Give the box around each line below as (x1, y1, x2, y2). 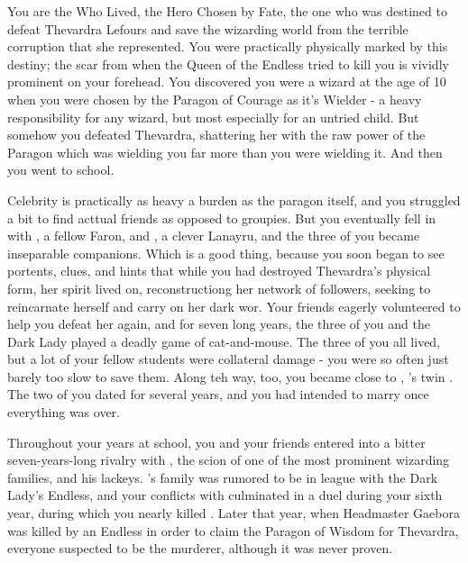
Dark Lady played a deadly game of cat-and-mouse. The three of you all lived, (7, 331, 441, 350)
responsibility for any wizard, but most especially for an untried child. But (7, 107, 419, 126)
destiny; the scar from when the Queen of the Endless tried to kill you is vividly (7, 54, 449, 73)
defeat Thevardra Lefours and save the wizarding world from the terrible (7, 19, 408, 38)
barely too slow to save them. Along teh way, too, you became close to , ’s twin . (7, 367, 454, 386)
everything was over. (7, 403, 120, 422)
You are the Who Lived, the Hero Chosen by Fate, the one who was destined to (7, 2, 447, 20)
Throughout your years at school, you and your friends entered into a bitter (7, 432, 426, 451)
